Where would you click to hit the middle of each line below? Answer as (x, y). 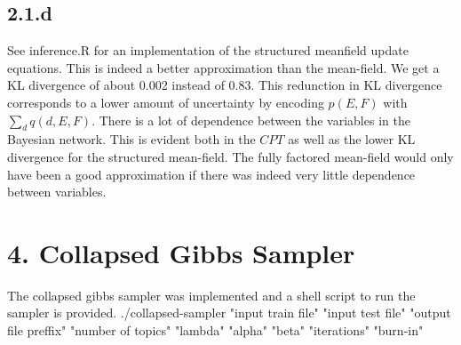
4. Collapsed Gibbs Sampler (181, 252)
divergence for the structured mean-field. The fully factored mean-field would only (230, 156)
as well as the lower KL (352, 139)
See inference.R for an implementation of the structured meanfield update (208, 50)
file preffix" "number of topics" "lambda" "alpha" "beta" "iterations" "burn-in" (215, 330)
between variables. (57, 192)
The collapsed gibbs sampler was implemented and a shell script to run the (211, 295)
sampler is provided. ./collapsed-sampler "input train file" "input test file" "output (229, 313)
